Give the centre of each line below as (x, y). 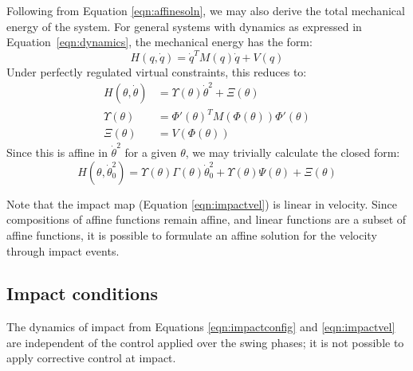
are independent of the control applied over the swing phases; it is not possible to (205, 342)
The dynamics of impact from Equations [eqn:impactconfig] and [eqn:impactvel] (201, 327)
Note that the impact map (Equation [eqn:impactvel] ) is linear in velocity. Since (202, 203)
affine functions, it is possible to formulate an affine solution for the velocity (192, 234)
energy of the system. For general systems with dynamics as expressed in (184, 26)
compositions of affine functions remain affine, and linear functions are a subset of (206, 219)
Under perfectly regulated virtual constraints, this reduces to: (157, 71)
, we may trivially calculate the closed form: (293, 152)
